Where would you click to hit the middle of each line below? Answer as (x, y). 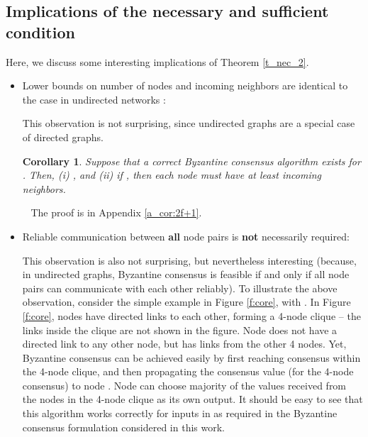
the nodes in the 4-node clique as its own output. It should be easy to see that (193, 399)
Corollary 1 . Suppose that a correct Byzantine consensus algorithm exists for (191, 161)
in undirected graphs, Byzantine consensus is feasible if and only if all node (186, 274)
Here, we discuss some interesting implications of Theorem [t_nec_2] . (157, 61)
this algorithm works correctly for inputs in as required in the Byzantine (180, 413)
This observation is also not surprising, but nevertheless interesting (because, (189, 260)
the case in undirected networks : (94, 99)
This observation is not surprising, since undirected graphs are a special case (189, 123)
